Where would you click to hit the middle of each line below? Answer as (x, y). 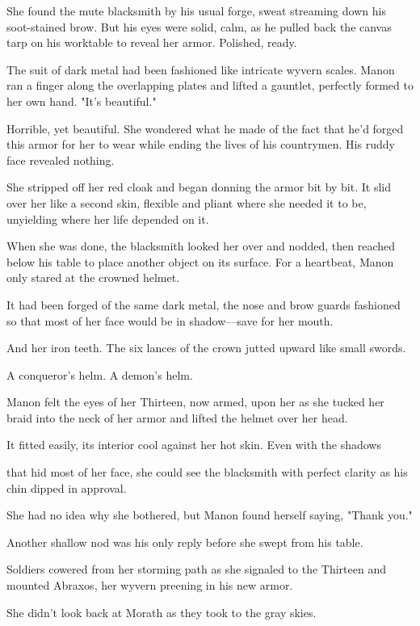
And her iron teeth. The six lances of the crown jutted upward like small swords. (206, 348)
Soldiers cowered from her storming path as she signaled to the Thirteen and (196, 569)
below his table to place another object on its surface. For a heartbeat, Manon (200, 261)
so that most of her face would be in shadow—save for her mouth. (170, 320)
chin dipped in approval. (67, 487)
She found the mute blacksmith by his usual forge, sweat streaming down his (196, 11)
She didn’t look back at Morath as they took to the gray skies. (162, 612)
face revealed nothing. (61, 160)
